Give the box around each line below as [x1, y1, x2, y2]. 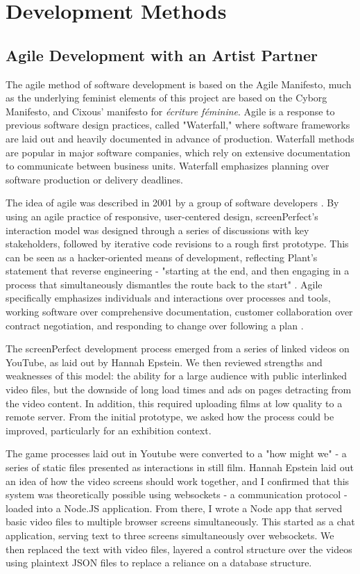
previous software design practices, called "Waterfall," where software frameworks [6, 117, 350, 132]
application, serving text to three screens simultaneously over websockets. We [6, 527, 334, 542]
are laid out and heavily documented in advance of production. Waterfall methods [6, 131, 354, 145]
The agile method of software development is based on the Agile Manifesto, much [6, 76, 352, 91]
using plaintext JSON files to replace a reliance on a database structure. [6, 555, 312, 570]
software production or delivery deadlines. [6, 172, 183, 186]
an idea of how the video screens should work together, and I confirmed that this [6, 473, 350, 488]
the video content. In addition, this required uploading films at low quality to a [6, 395, 343, 410]
